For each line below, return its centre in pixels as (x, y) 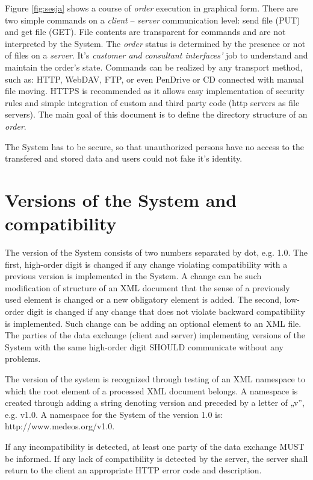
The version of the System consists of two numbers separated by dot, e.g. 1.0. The (156, 252)
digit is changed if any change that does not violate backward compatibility (166, 311)
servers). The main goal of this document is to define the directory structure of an (156, 114)
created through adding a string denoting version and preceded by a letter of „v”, (155, 403)
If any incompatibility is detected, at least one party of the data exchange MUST (155, 446)
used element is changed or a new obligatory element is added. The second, (143, 299)
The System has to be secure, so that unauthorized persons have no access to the (154, 146)
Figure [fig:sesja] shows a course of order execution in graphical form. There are (151, 8)
